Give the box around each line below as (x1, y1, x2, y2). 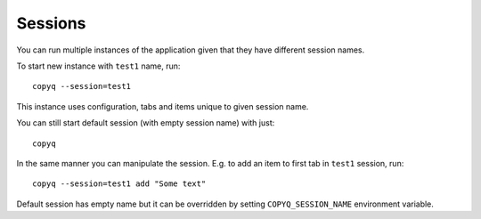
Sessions (16, 13, 86, 33)
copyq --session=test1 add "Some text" (32, 179, 207, 189)
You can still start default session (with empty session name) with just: (16, 118, 275, 128)
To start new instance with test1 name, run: (16, 61, 181, 71)
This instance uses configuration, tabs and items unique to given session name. (16, 101, 309, 111)
